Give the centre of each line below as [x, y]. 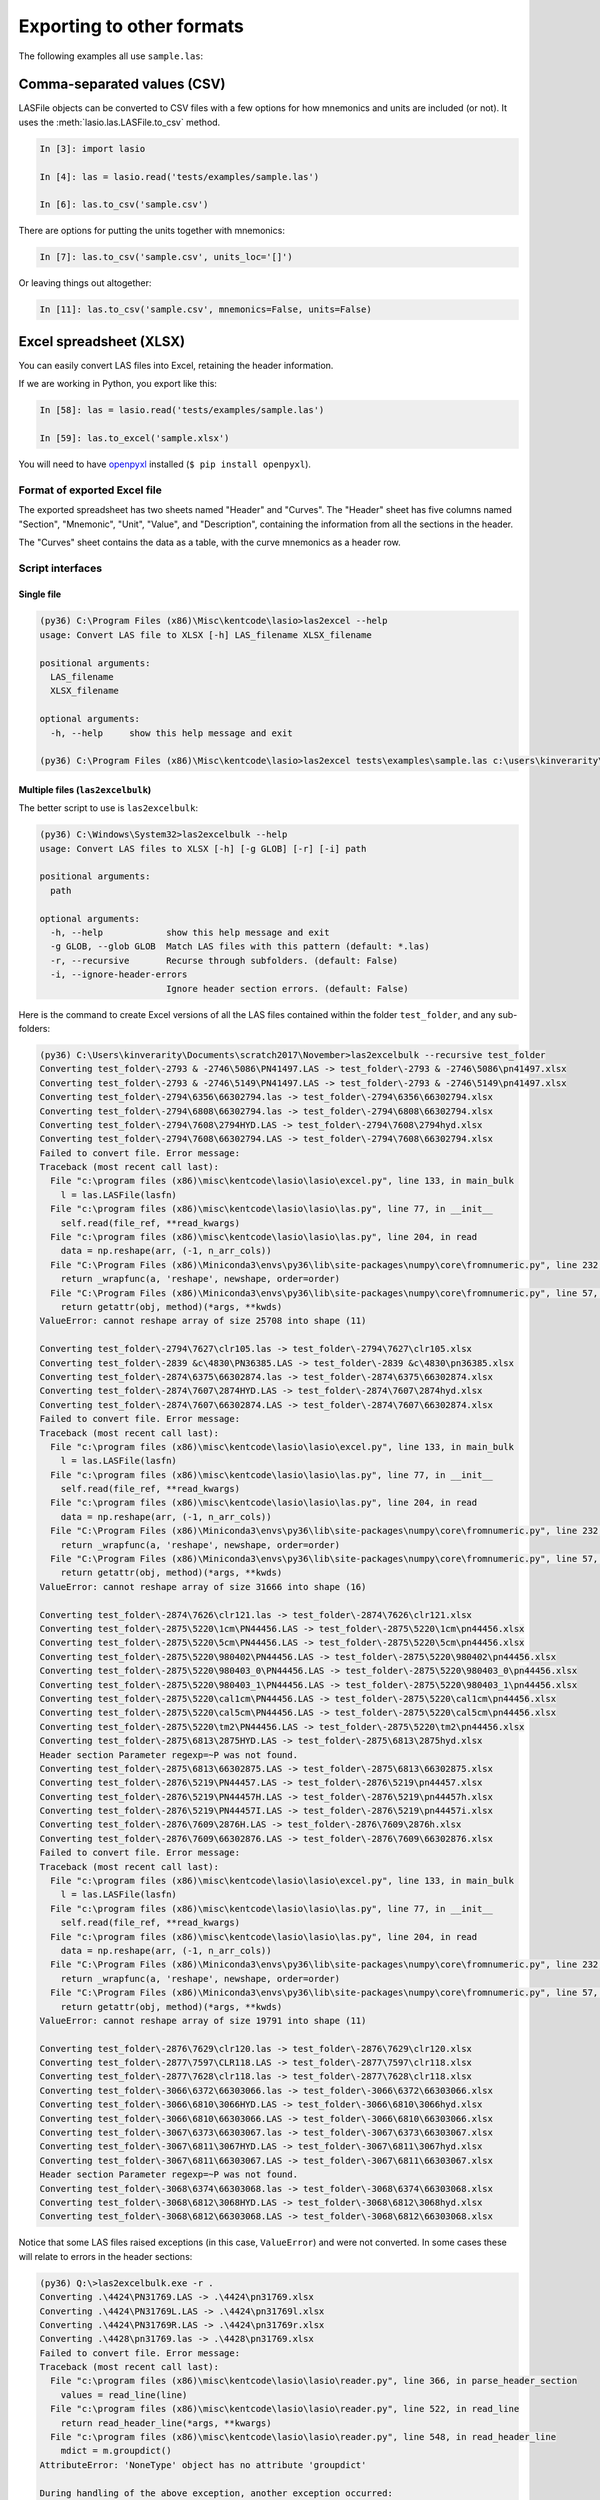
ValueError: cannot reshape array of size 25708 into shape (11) [203, 1321]
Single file [40, 594]
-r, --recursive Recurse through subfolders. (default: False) [224, 960]
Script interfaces [60, 568]
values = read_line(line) [124, 2394]
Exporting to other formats [131, 26]
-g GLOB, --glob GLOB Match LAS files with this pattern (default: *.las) [240, 946]
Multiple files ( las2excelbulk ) [85, 789]
